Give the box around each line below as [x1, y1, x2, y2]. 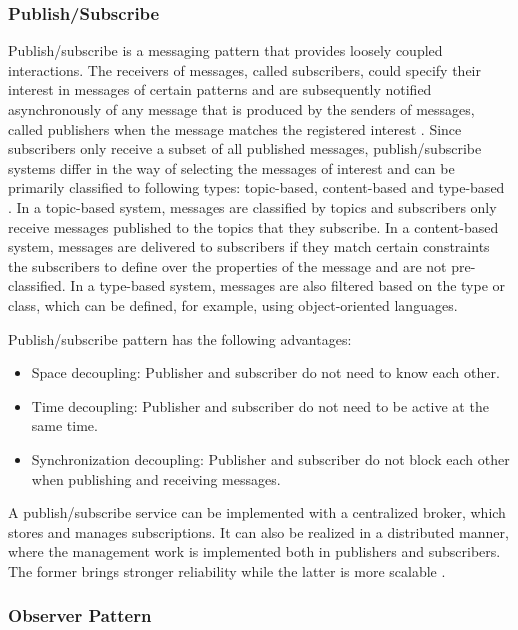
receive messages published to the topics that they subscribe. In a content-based [8, 216, 499, 237]
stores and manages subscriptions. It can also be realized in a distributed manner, [8, 521, 509, 542]
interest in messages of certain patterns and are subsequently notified [8, 79, 432, 100]
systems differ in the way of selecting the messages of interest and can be [8, 157, 455, 178]
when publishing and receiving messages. [31, 468, 281, 489]
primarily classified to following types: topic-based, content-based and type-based [8, 177, 505, 198]
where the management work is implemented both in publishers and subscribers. [8, 541, 501, 562]
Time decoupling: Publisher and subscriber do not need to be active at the [31, 395, 489, 416]
